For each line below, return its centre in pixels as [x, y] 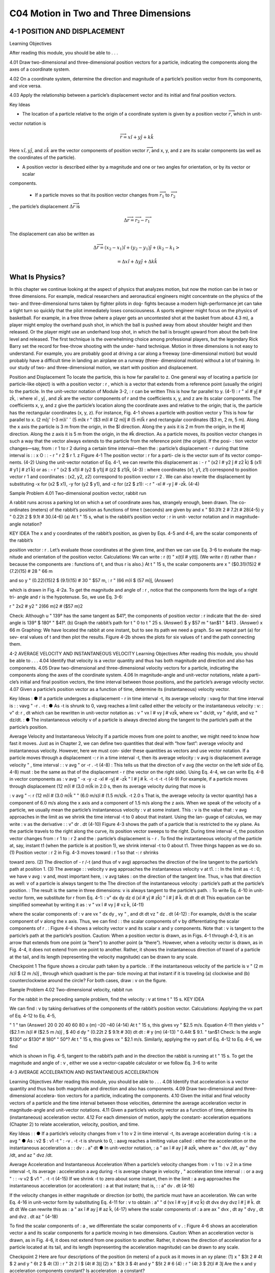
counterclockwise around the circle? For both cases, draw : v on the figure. [88, 980]
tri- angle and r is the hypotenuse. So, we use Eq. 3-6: [66, 597]
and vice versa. [25, 86]
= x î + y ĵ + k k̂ [138, 137]
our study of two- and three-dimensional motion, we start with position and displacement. [104, 368]
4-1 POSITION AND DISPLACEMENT [67, 31]
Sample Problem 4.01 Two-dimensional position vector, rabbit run [78, 493]
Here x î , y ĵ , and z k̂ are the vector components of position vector [77, 150]
